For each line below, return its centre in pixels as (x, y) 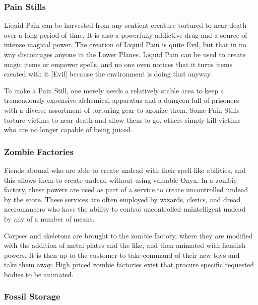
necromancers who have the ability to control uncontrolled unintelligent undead (125, 209)
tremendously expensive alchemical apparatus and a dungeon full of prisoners (122, 100)
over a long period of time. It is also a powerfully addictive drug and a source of (126, 35)
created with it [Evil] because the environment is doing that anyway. (108, 74)
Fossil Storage (32, 296)
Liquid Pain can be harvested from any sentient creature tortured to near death (125, 25)
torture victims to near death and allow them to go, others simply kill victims (122, 119)
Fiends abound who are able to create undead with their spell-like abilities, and (125, 170)
